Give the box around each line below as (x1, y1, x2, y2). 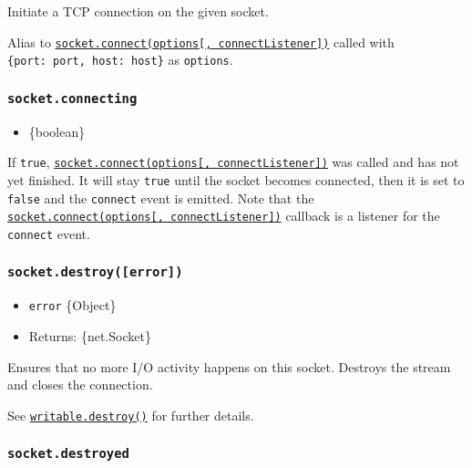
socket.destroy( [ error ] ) (7, 265, 183, 280)
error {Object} (28, 296, 117, 315)
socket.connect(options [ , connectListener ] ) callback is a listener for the (7, 206, 440, 225)
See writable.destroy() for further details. (7, 405, 254, 424)
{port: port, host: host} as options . (7, 50, 233, 69)
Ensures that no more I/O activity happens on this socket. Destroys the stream (7, 357, 451, 376)
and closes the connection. (7, 375, 153, 394)
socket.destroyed (7, 446, 129, 462)
